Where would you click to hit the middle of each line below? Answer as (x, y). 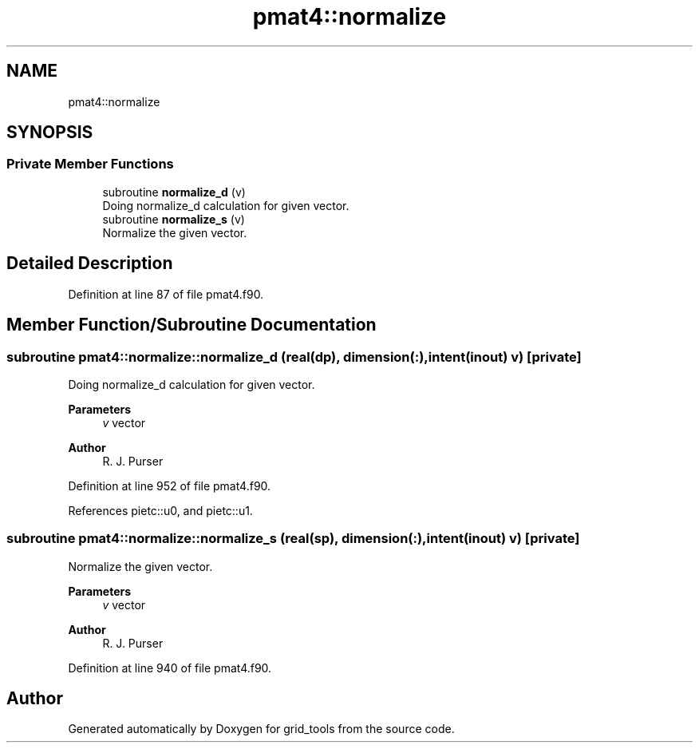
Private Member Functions (90, 164)
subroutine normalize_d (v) (174, 192)
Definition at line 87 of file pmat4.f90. (166, 294)
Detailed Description (90, 264)
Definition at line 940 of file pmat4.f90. (170, 668)
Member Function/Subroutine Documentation (192, 325)
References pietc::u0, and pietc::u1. (160, 510)
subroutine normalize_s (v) (174, 219)
